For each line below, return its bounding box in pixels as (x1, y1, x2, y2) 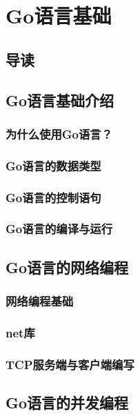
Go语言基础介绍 (6, 89, 114, 110)
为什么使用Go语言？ (6, 125, 113, 142)
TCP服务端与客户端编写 (6, 355, 134, 373)
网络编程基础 (6, 293, 74, 310)
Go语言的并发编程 (6, 392, 129, 413)
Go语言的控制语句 (6, 188, 101, 206)
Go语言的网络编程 (6, 256, 129, 277)
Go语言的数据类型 (6, 157, 101, 174)
